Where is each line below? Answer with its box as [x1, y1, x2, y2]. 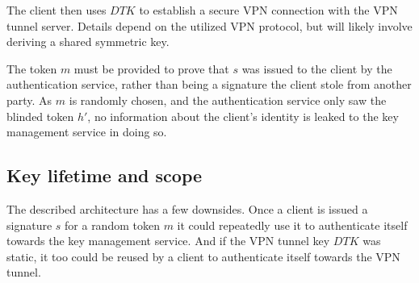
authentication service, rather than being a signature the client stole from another [6, 76, 412, 93]
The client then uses [6, 2, 107, 18]
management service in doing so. [6, 123, 167, 140]
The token [6, 60, 57, 77]
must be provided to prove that [73, 60, 229, 77]
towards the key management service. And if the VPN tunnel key [6, 232, 330, 249]
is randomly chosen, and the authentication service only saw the [69, 91, 387, 108]
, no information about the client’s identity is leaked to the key [87, 107, 399, 124]
